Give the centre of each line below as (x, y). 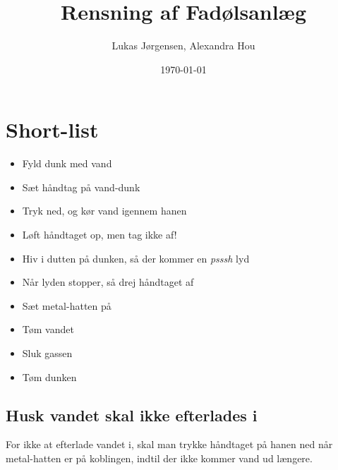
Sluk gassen (47, 353)
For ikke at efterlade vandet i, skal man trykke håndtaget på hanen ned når (169, 444)
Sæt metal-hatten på (67, 305)
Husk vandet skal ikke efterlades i (132, 415)
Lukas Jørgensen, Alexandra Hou (183, 46)
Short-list (52, 129)
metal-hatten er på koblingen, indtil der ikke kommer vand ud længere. (159, 458)
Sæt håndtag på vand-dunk (81, 187)
